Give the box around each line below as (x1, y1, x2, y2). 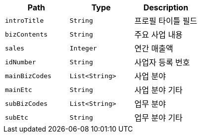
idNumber (5, 58, 36, 66)
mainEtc (5, 86, 32, 93)
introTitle (5, 16, 44, 24)
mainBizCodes (5, 72, 51, 80)
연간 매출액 (134, 44, 173, 53)
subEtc (5, 113, 28, 121)
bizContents (5, 30, 48, 38)
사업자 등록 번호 (134, 57, 190, 67)
